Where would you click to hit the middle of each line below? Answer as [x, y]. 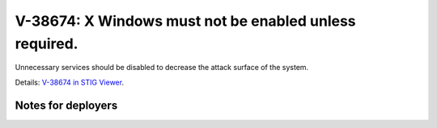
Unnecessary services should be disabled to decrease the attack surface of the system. [162, 68]
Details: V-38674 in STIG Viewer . [70, 82]
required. [47, 43]
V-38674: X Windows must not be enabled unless [185, 21]
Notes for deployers [66, 105]
